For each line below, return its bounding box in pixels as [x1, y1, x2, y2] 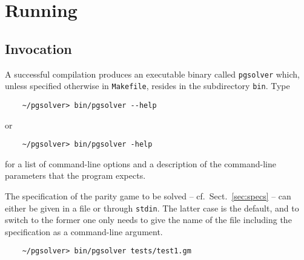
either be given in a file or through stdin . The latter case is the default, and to [5, 201, 299, 214]
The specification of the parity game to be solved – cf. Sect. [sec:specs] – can [5, 189, 291, 202]
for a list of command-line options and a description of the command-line [5, 157, 276, 170]
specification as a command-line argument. [5, 225, 163, 238]
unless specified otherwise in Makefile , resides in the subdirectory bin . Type [5, 79, 290, 92]
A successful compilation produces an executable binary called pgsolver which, [5, 67, 300, 80]
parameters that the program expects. [5, 169, 146, 182]
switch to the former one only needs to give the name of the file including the [5, 213, 292, 226]
